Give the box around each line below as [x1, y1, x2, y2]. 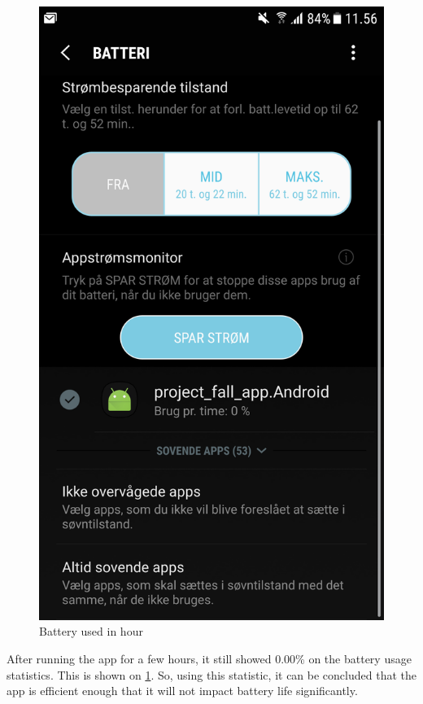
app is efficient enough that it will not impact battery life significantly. [7, 682, 358, 699]
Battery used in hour [39, 623, 143, 640]
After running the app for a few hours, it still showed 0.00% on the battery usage [7, 649, 412, 667]
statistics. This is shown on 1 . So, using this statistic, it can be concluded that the [7, 666, 416, 683]
